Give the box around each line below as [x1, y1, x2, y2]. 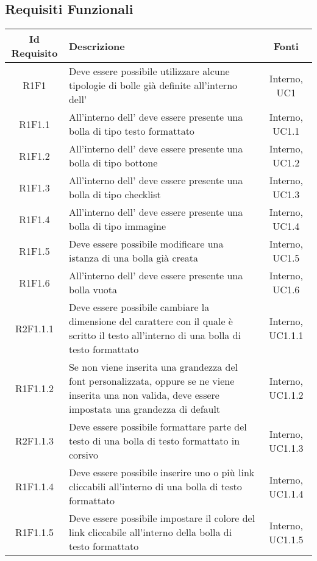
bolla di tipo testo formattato [68, 124, 194, 138]
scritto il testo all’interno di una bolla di [68, 328, 241, 343]
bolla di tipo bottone [68, 155, 158, 170]
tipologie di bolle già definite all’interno [68, 78, 238, 93]
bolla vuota [68, 282, 118, 297]
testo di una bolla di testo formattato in [68, 434, 240, 448]
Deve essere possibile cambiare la [68, 300, 210, 315]
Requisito [11, 46, 58, 60]
